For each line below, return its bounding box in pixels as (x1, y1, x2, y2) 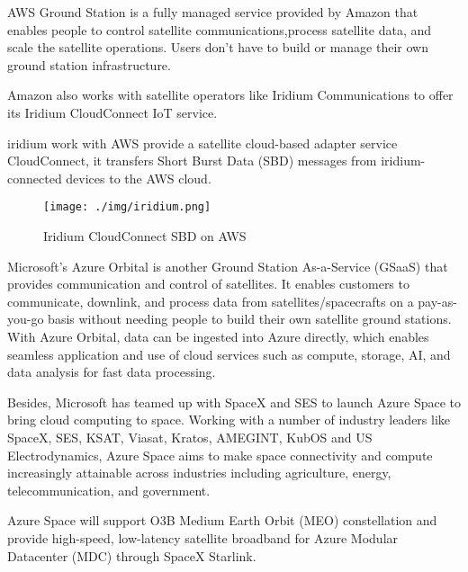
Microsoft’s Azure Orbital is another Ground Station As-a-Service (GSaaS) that (7, 256, 448, 275)
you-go (7, 309, 44, 328)
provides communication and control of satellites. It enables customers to (7, 274, 409, 293)
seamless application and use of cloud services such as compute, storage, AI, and (7, 344, 451, 363)
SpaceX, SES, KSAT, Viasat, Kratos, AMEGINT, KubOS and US (7, 427, 373, 446)
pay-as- (418, 291, 457, 310)
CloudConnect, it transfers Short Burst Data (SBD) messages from (7, 151, 377, 170)
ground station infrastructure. (7, 55, 171, 74)
